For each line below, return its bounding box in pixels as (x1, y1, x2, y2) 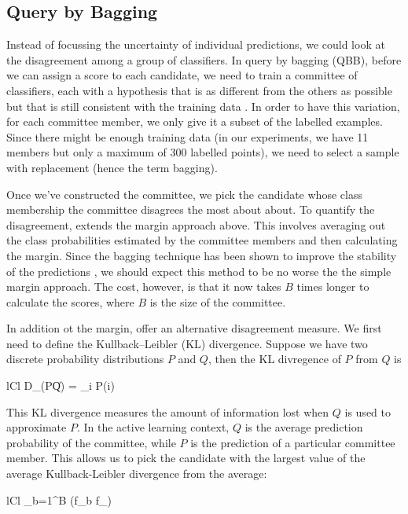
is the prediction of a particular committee (190, 434, 395, 450)
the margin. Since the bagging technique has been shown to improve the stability (6, 247, 397, 263)
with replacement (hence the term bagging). (6, 159, 218, 175)
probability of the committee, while (6, 434, 176, 450)
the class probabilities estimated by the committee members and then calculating (6, 232, 398, 248)
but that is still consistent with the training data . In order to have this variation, (6, 97, 400, 114)
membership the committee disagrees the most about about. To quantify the (6, 201, 375, 218)
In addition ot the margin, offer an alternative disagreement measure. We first (6, 320, 382, 336)
